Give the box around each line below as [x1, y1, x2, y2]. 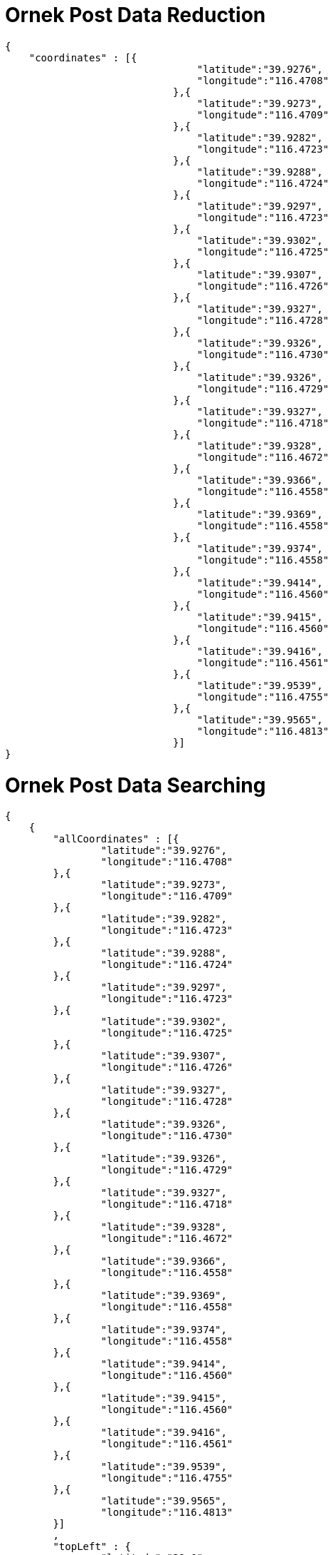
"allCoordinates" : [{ [53, 833, 179, 845]
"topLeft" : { [53, 1541, 132, 1553]
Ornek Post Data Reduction [5, 3, 266, 27]
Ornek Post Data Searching [5, 773, 266, 797]
